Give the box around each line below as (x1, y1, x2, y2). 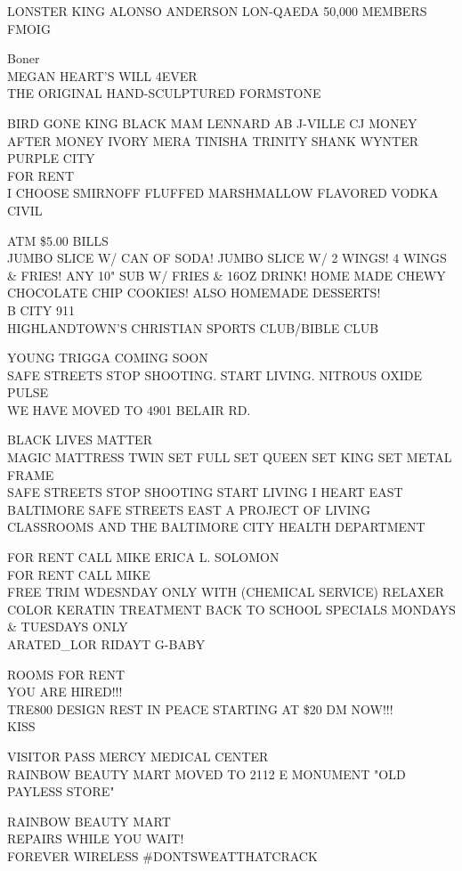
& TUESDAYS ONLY (7, 617, 128, 636)
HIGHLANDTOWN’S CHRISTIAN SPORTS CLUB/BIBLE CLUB (7, 318, 379, 337)
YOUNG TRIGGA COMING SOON (7, 348, 208, 367)
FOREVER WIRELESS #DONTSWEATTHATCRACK (7, 846, 318, 865)
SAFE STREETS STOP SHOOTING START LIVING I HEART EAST (7, 483, 403, 501)
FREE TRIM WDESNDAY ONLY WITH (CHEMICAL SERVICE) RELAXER (7, 582, 445, 601)
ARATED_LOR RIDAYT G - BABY (7, 635, 206, 653)
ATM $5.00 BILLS (7, 231, 109, 249)
